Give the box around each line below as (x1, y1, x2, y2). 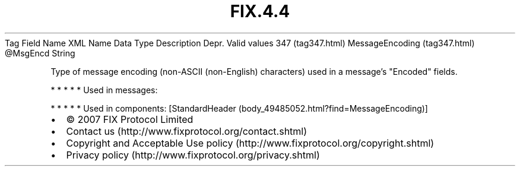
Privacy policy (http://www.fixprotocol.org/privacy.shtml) (66, 148, 320, 161)
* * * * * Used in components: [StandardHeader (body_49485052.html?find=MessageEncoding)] (50, 103, 428, 113)
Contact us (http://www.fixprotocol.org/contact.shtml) (66, 125, 307, 137)
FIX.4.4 (230, 1, 290, 21)
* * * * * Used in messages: (50, 84, 158, 95)
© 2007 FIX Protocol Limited (66, 113, 194, 125)
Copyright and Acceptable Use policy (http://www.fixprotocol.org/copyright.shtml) (66, 137, 435, 149)
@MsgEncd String (5, 47, 75, 58)
